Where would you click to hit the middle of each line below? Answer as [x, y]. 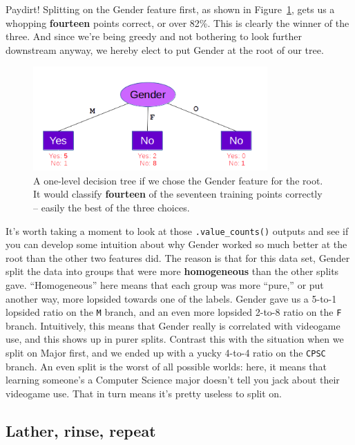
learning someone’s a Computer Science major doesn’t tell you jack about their [173, 380]
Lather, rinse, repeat [81, 430]
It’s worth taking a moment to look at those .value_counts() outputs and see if [177, 230]
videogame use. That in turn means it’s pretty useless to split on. [144, 393]
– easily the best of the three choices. [112, 207]
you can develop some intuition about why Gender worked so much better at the [176, 244]
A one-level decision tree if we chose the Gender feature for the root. [178, 180]
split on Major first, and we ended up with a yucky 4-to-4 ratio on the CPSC [166, 352]
